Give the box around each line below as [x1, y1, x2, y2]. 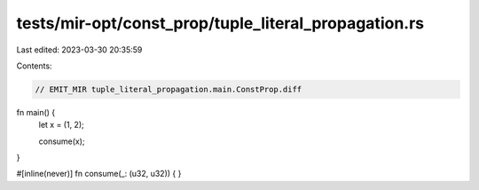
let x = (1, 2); [38, 120, 84, 131]
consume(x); [38, 136, 85, 146]
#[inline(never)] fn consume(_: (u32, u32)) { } [16, 169, 182, 179]
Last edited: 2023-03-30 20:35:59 [16, 44, 143, 55]
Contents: [16, 60, 52, 71]
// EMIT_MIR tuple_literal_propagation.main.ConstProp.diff [35, 84, 302, 94]
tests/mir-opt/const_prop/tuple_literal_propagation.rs [16, 13, 425, 33]
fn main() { [16, 107, 56, 117]
